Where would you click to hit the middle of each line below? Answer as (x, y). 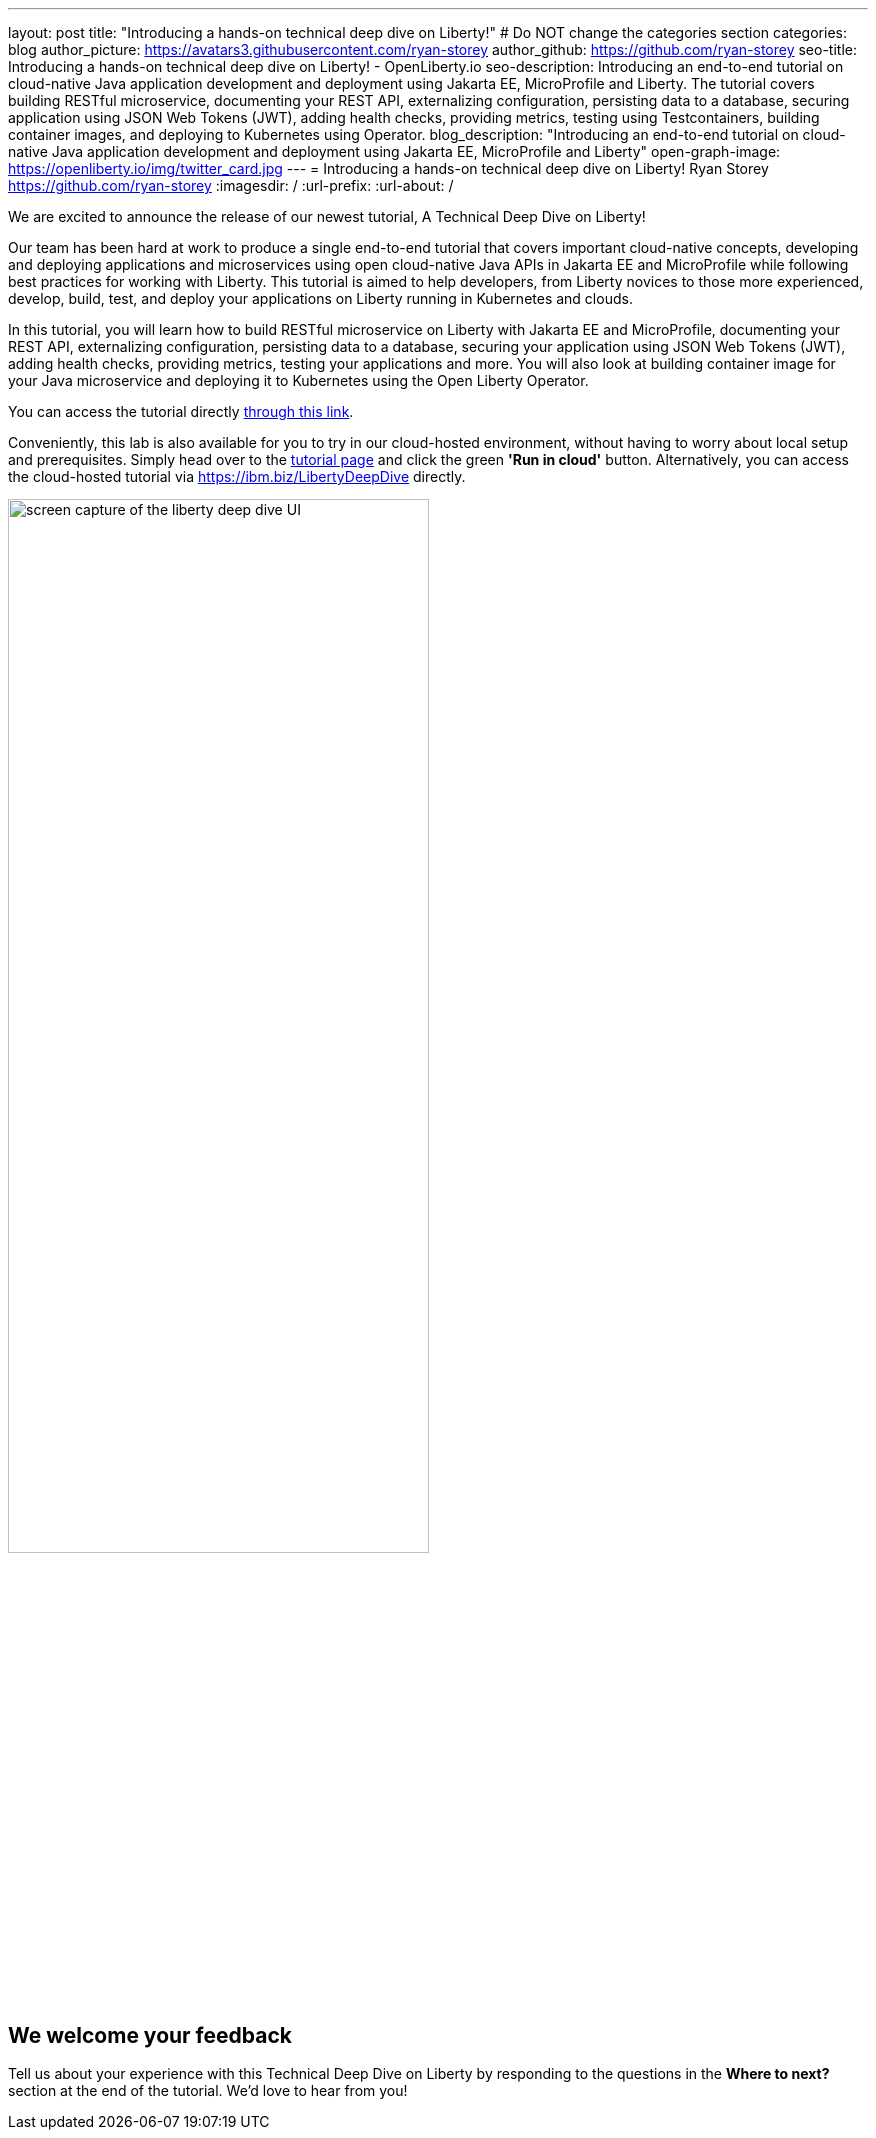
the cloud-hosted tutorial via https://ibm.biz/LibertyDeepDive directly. (237, 476)
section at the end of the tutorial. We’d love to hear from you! (208, 2091)
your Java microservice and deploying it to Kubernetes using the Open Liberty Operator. (298, 380)
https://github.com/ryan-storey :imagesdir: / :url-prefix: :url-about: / (231, 185)
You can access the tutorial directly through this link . (181, 411)
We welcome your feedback (150, 2035)
